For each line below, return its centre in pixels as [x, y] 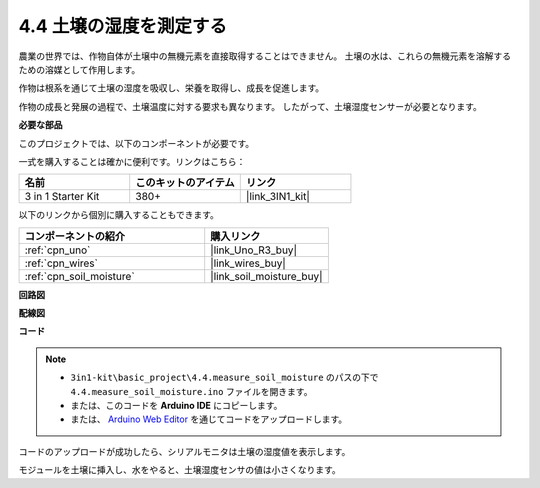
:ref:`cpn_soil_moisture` [79, 276]
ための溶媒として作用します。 [79, 69]
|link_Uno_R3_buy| [253, 250]
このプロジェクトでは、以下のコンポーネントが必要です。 [136, 143]
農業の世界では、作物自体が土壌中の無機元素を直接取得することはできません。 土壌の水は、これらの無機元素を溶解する [265, 56]
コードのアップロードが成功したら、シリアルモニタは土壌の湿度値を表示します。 [184, 451]
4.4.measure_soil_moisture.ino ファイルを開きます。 [191, 391]
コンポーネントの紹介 [74, 236]
